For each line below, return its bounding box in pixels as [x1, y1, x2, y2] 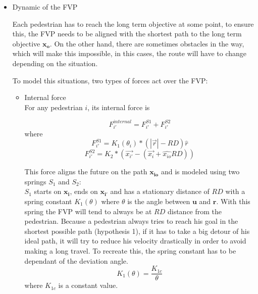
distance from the [167, 206, 222, 216]
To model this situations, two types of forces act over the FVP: [12, 75, 208, 85]
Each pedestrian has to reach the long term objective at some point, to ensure [12, 18, 254, 29]
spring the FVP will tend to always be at [24, 206, 152, 216]
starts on [34, 186, 62, 197]
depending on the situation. [12, 58, 98, 68]
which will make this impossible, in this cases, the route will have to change [12, 48, 247, 59]
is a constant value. [58, 280, 118, 290]
